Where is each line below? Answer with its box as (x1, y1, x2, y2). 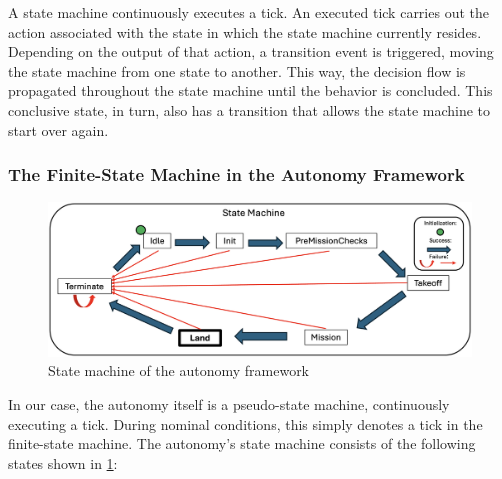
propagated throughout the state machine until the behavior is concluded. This (8, 80, 493, 101)
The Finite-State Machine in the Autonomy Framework (8, 162, 465, 187)
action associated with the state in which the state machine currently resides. (8, 21, 482, 42)
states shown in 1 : (8, 452, 118, 473)
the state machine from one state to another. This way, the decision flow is (8, 60, 466, 81)
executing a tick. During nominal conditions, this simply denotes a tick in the (8, 413, 483, 434)
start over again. (8, 119, 109, 140)
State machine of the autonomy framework (48, 360, 310, 381)
